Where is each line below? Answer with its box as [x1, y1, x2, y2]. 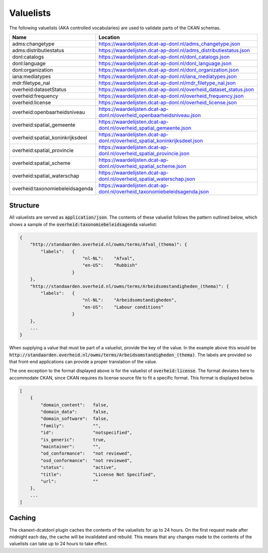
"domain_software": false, [40, 416, 109, 422]
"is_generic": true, [40, 437, 106, 442]
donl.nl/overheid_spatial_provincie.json [98, 150, 190, 157]
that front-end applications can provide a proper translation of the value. [9, 359, 157, 365]
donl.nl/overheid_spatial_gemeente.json [98, 124, 192, 131]
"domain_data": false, [40, 409, 109, 414]
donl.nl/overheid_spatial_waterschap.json [98, 175, 196, 182]
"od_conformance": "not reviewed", [40, 451, 133, 457]
